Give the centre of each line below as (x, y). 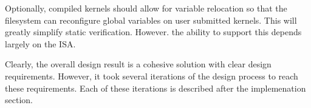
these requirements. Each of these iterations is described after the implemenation (155, 88)
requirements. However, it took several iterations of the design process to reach (152, 76)
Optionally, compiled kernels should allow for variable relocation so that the (146, 8)
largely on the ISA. (40, 43)
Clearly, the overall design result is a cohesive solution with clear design (138, 64)
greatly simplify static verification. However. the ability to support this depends (153, 32)
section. (19, 100)
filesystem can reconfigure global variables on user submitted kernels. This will (151, 20)
